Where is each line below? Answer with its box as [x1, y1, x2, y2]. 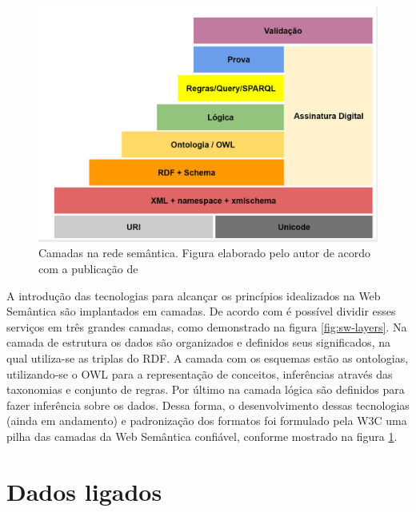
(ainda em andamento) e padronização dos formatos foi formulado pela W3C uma [6, 412, 407, 429]
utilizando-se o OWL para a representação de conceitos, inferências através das [6, 365, 393, 382]
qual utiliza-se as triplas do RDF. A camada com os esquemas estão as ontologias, [6, 349, 409, 366]
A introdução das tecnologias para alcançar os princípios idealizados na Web [6, 287, 381, 304]
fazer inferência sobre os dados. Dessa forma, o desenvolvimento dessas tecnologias [6, 396, 410, 413]
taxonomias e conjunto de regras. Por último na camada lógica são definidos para [6, 381, 405, 398]
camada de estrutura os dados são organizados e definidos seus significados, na [6, 334, 390, 351]
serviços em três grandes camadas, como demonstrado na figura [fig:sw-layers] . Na [6, 318, 407, 335]
